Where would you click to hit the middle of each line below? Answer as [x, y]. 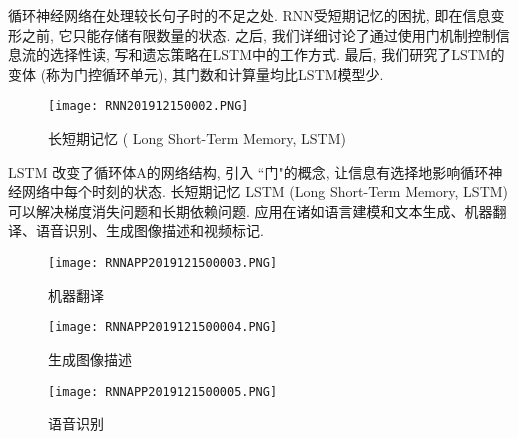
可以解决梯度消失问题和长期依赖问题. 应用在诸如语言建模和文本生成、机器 [250, 210]
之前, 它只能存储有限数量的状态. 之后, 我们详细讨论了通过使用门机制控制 [258, 34]
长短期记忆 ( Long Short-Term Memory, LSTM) [197, 138]
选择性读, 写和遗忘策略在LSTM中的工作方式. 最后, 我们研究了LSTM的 [277, 54]
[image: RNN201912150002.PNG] [148, 106]
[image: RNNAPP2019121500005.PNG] [163, 391]
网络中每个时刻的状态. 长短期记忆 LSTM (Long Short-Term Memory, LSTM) [265, 191]
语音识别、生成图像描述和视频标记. [149, 230]
